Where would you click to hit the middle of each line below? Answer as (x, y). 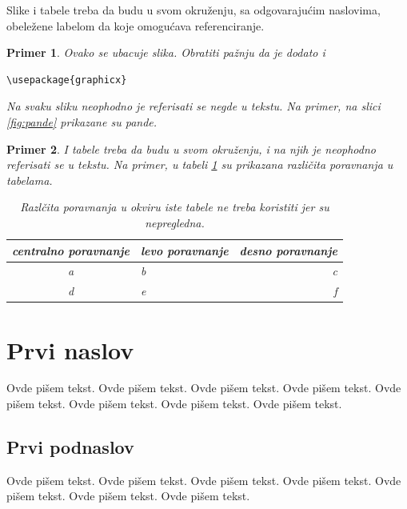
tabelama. (30, 180)
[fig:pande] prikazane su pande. (82, 121)
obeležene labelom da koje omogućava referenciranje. (136, 25)
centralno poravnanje (71, 250)
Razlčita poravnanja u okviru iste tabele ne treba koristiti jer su (175, 207)
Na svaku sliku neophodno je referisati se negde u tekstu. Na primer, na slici (194, 106)
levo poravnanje (184, 250)
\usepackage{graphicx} (67, 80)
